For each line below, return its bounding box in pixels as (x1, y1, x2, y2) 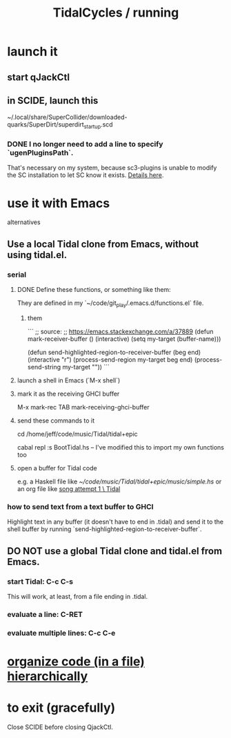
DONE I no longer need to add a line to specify (7, 140, 163, 149)
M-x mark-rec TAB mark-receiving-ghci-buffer (17, 403, 150, 411)
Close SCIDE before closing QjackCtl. (7, 723, 114, 731)
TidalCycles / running (52, 5, 179, 21)
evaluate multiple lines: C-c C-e (7, 628, 116, 638)
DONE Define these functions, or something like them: (17, 286, 171, 294)
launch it (7, 44, 59, 59)
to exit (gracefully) (7, 700, 116, 716)
